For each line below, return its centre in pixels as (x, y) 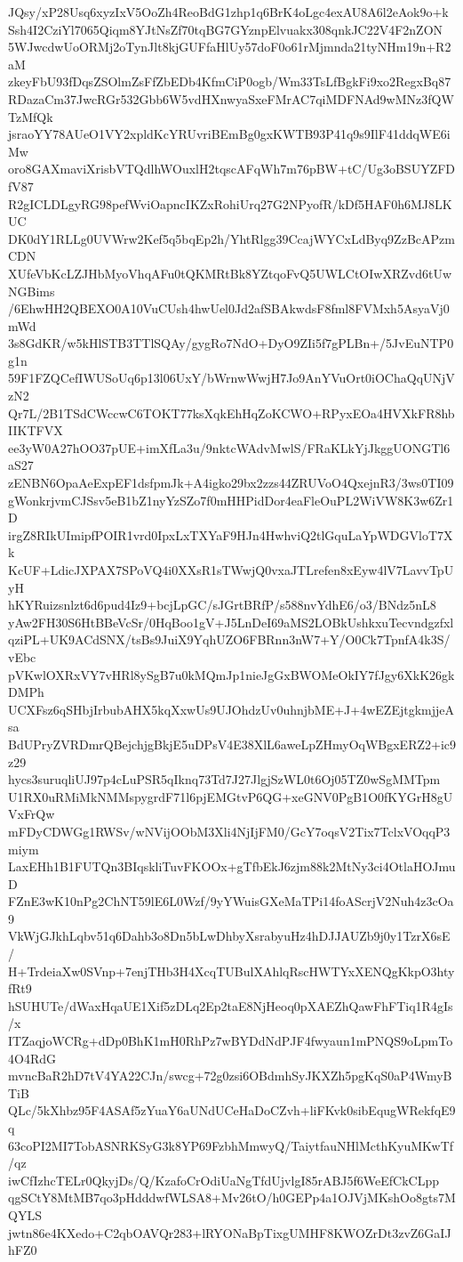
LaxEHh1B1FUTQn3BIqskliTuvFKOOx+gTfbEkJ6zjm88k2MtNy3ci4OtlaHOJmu (232, 866)
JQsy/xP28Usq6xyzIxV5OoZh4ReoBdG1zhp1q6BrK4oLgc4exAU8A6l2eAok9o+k (228, 12)
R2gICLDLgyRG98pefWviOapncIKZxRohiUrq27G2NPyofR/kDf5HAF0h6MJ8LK (230, 203)
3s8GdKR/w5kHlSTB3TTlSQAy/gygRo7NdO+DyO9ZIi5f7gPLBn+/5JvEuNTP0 (231, 343)
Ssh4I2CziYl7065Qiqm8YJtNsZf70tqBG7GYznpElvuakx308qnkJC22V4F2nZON (226, 29)
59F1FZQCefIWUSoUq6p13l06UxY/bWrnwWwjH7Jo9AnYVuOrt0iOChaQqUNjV (231, 378)
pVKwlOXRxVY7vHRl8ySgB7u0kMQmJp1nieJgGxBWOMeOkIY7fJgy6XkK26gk (231, 674)
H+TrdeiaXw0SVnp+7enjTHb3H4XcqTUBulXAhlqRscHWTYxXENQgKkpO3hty (231, 971)
